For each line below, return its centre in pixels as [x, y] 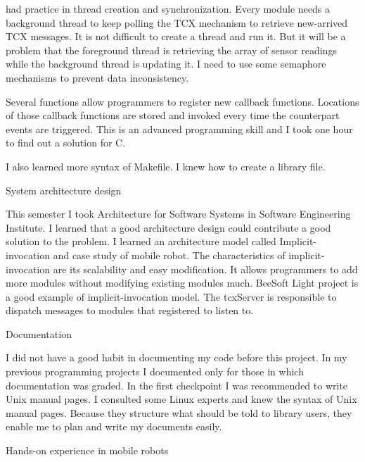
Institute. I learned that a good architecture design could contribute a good [168, 227]
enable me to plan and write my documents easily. [114, 426]
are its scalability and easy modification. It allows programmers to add [205, 269]
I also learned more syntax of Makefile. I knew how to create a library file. [166, 166]
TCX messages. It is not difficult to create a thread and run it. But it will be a [176, 36]
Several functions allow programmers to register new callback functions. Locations [182, 101]
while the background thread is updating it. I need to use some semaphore [166, 64]
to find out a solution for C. [66, 143]
